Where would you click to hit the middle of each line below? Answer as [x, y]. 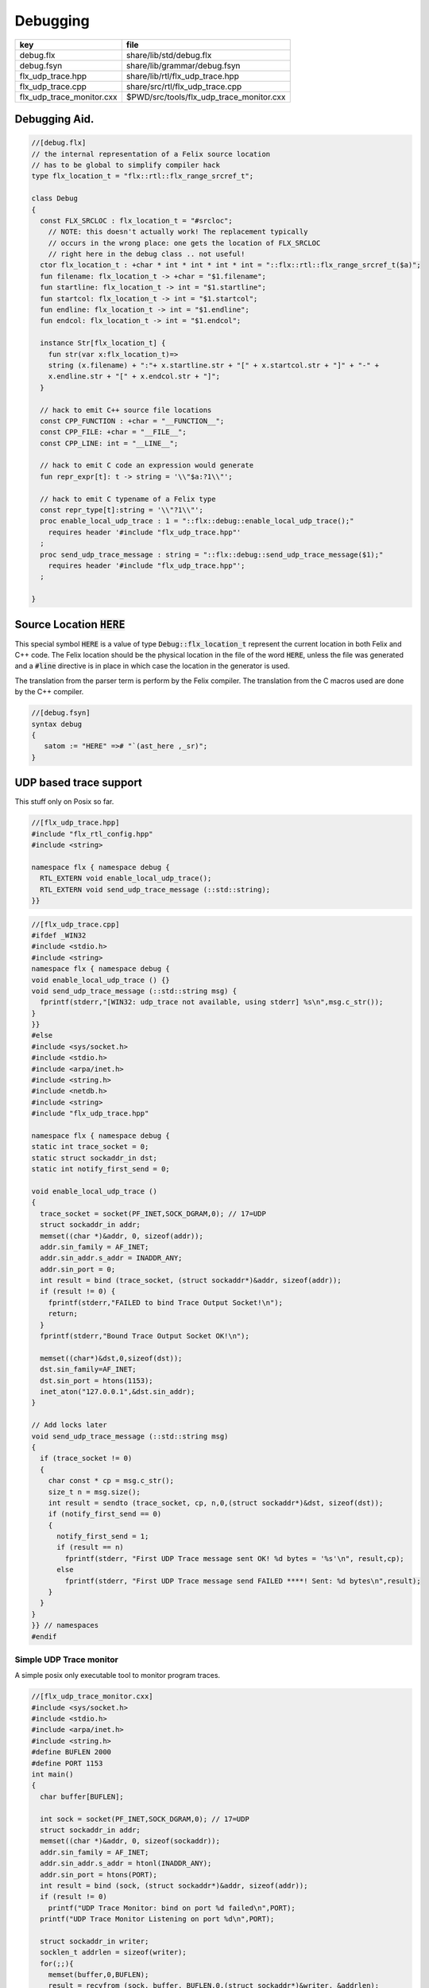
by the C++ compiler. [49, 692]
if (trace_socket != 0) [86, 1458]
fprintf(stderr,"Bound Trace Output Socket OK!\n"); [145, 1336]
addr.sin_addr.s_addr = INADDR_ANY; [111, 1258]
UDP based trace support [79, 783]
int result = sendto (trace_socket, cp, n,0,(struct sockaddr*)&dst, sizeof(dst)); [216, 1503]
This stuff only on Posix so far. [64, 802]
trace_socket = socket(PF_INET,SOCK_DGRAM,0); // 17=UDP [153, 1213]
